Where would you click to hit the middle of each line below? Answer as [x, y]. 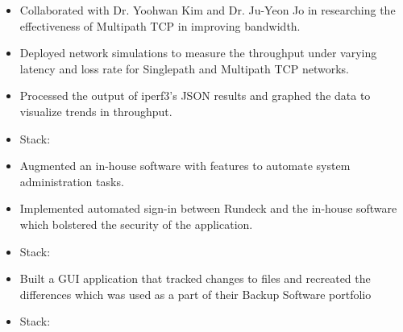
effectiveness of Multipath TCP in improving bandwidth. [160, 25]
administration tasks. [72, 181]
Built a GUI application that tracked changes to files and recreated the [195, 278]
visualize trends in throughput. [96, 111]
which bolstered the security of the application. [136, 224]
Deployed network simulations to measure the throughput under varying [198, 53]
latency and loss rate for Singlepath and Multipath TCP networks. [184, 68]
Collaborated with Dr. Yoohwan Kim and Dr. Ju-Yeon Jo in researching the [208, 10]
